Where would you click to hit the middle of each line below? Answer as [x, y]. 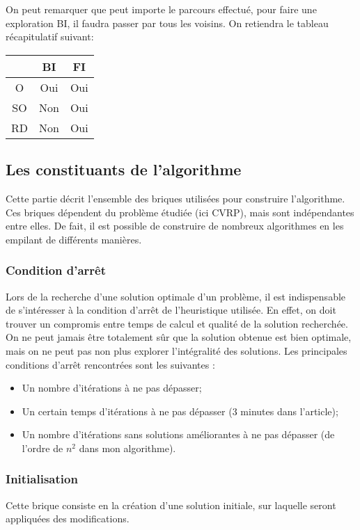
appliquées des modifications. [68, 519]
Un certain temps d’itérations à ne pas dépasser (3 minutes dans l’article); [180, 411]
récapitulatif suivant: [50, 37]
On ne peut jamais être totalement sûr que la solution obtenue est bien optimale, [179, 337]
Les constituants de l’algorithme [124, 169]
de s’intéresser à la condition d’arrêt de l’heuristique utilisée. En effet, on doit [171, 310]
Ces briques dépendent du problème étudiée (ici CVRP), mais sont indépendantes [180, 212]
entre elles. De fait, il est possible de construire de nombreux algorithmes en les [175, 226]
